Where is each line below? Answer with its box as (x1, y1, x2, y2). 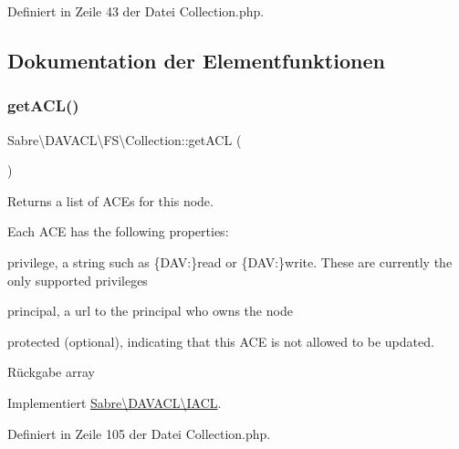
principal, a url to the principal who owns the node (7, 301, 293, 320)
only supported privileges (7, 270, 148, 289)
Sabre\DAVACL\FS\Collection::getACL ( (7, 130, 242, 149)
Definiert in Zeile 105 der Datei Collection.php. (7, 423, 271, 443)
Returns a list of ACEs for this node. (7, 191, 214, 210)
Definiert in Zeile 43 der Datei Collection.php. (7, 2, 265, 20)
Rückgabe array (7, 362, 95, 381)
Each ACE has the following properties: (7, 222, 229, 241)
